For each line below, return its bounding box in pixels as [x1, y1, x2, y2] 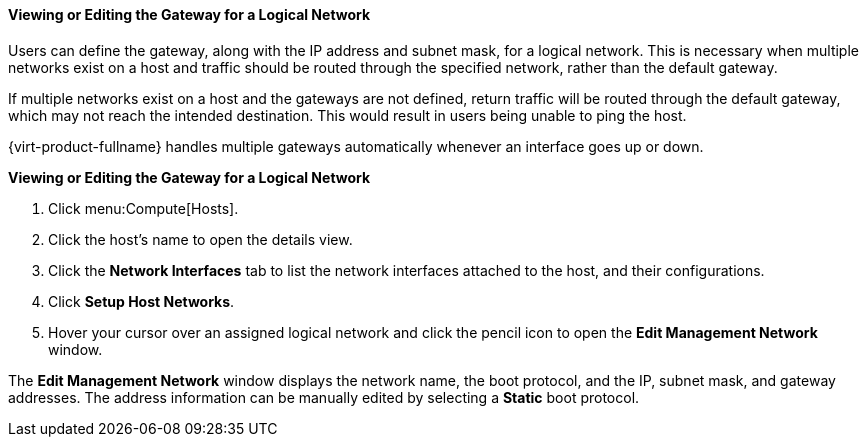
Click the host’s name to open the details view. [48, 230, 353, 248]
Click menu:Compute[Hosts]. [48, 199, 239, 217]
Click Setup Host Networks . [48, 292, 235, 310]
